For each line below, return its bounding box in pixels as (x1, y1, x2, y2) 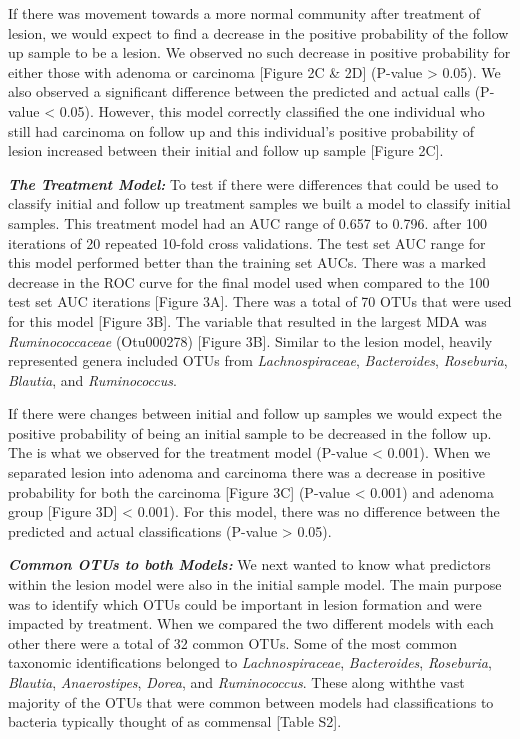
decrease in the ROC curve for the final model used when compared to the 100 (8, 271, 490, 292)
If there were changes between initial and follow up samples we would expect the (8, 403, 502, 424)
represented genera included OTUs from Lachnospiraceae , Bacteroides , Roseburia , (8, 350, 508, 371)
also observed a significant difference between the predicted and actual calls (8, 81, 470, 102)
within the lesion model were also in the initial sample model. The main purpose (8, 574, 502, 595)
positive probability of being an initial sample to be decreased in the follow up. (8, 422, 492, 443)
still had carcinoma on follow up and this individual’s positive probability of (8, 120, 474, 141)
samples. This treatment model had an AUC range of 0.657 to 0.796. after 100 (8, 212, 488, 233)
